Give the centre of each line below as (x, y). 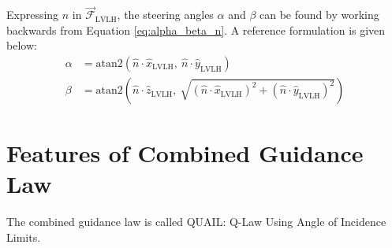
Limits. (24, 237)
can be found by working (319, 15)
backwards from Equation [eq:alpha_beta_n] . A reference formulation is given (196, 30)
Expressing (33, 15)
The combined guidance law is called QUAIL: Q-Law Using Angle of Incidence (196, 222)
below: (22, 45)
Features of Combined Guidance (185, 153)
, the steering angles (165, 15)
